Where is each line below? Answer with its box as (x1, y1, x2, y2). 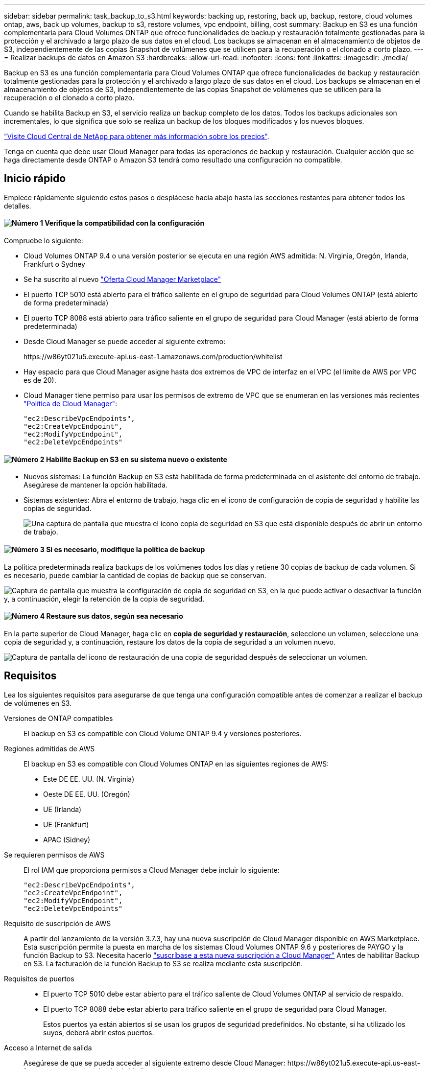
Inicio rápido (4, 172, 66, 185)
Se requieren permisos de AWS (4, 850, 105, 859)
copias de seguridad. (24, 504, 92, 513)
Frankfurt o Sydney (24, 260, 85, 269)
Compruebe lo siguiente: (4, 236, 83, 245)
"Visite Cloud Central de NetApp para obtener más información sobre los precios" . (4, 132, 269, 140)
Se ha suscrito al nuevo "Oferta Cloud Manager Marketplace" (24, 275, 221, 284)
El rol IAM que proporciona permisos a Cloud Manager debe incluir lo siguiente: (24, 865, 280, 874)
